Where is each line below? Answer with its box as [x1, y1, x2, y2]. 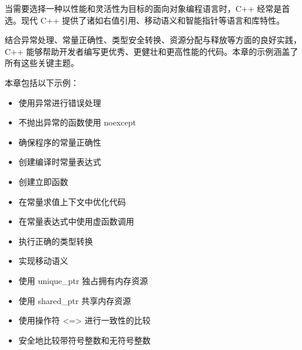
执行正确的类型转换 [18, 235, 93, 247]
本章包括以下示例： [5, 76, 79, 88]
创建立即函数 [18, 175, 68, 187]
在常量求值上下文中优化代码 [18, 195, 126, 207]
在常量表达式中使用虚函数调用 [18, 215, 134, 227]
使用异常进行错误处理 [18, 96, 101, 108]
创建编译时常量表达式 [18, 156, 101, 168]
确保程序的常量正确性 [18, 136, 101, 148]
